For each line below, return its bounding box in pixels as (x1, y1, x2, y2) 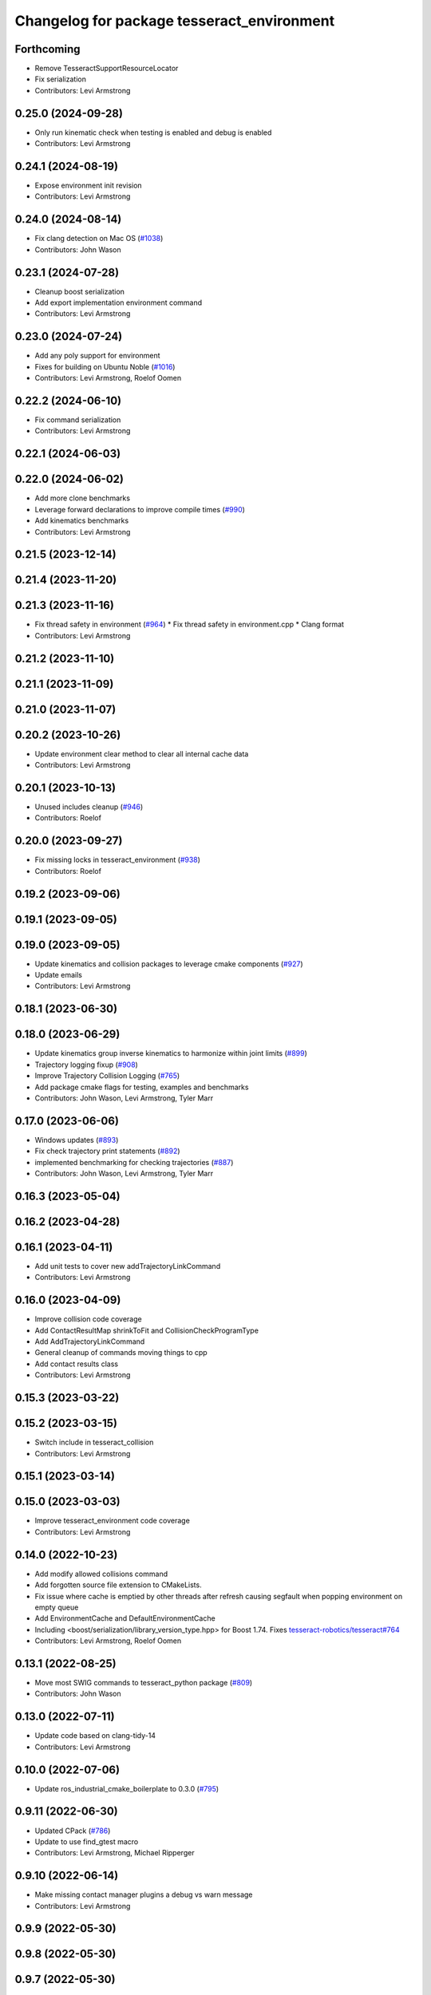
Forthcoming (14, 42, 81, 56)
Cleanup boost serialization (34, 286, 125, 296)
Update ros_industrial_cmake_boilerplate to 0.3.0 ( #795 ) (34, 1784, 219, 1793)
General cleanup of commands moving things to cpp (34, 1348, 208, 1357)
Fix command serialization (34, 415, 121, 425)
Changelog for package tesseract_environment (14, 12, 335, 30)
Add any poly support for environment (34, 351, 160, 361)
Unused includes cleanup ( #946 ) (34, 802, 144, 812)
